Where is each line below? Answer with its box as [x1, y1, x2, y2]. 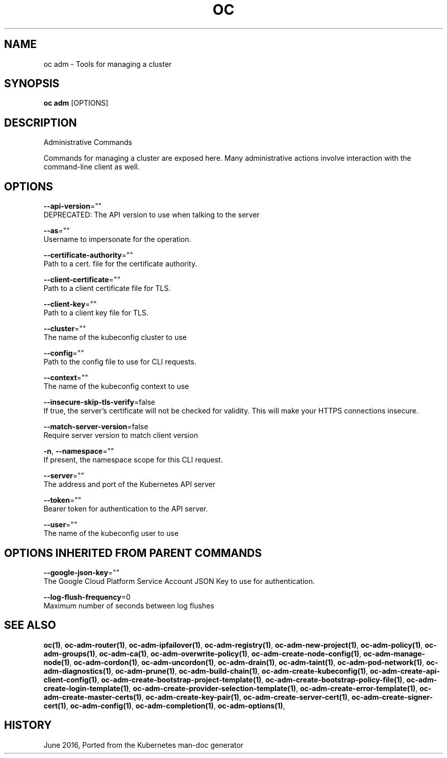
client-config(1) [43, 675, 97, 684]
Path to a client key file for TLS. [43, 308, 148, 317]
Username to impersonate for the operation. [43, 235, 191, 244]
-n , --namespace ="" [43, 447, 114, 456]
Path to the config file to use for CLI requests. [43, 357, 196, 366]
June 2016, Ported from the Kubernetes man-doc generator [43, 740, 243, 749]
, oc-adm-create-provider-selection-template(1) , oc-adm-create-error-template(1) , [129, 683, 418, 693]
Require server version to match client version [43, 431, 198, 440]
